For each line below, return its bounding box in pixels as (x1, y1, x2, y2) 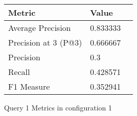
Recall (8, 66, 30, 78)
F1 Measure (8, 81, 50, 92)
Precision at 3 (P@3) (8, 36, 82, 48)
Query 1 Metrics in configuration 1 (4, 102, 112, 112)
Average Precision (8, 22, 71, 33)
